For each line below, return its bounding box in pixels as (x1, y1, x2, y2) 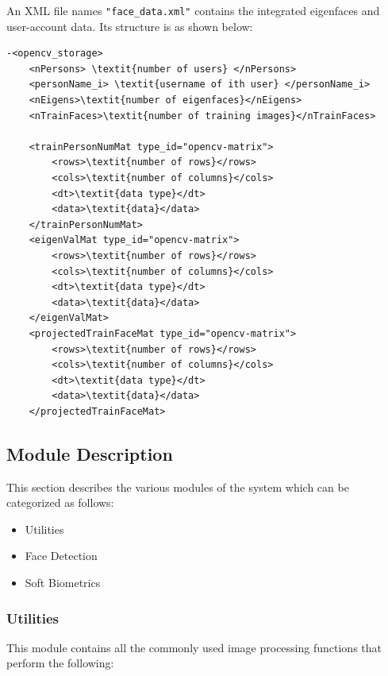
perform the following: (6, 655, 114, 671)
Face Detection (25, 547, 98, 564)
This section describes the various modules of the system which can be (6, 478, 349, 495)
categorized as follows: (6, 494, 114, 511)
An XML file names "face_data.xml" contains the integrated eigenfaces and (6, 2, 380, 18)
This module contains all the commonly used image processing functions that (6, 639, 382, 655)
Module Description (6, 441, 173, 465)
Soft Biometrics (25, 574, 101, 591)
